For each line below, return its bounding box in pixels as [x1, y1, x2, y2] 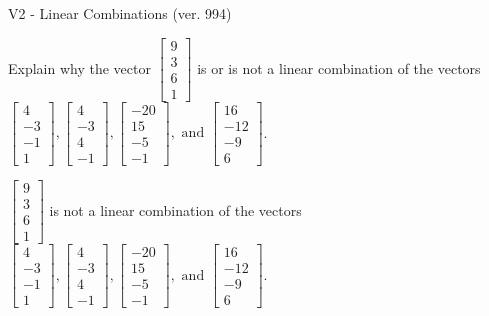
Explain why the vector [8, 57, 151, 78]
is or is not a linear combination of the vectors [197, 57, 481, 78]
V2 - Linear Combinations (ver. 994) [8, 3, 232, 23]
